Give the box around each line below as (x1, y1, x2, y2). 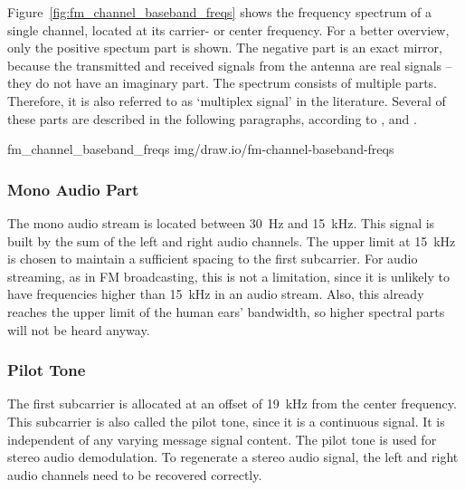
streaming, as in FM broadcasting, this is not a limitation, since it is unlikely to (7, 266, 450, 285)
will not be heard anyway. (7, 320, 150, 339)
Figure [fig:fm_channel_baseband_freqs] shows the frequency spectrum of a (7, 3, 432, 21)
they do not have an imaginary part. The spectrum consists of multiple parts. (7, 73, 437, 92)
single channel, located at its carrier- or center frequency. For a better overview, (7, 20, 450, 39)
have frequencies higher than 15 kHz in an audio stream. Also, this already (7, 284, 424, 303)
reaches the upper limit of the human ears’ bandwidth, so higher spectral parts (7, 302, 445, 321)
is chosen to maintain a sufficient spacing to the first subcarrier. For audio (7, 249, 418, 268)
